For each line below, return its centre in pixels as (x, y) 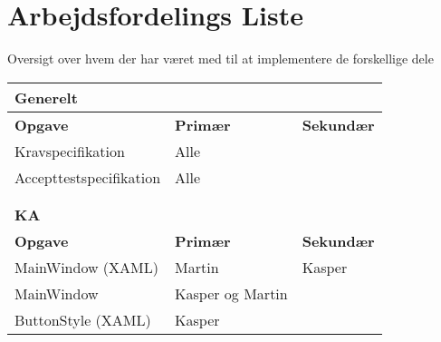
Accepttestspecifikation (88, 177)
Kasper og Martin (231, 293)
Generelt (46, 97)
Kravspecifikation (70, 151)
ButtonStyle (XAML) (83, 319)
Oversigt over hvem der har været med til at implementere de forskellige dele (220, 59)
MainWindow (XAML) (86, 267)
